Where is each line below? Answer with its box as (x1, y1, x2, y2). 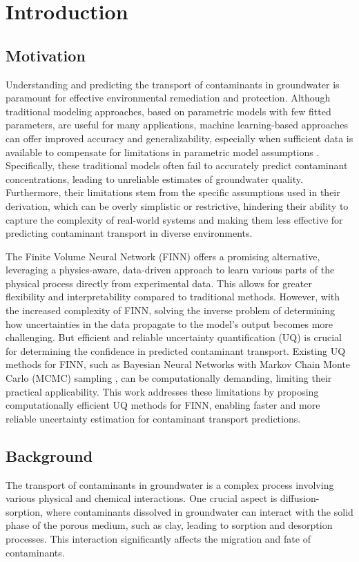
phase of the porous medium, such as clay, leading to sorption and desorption (6, 518, 333, 532)
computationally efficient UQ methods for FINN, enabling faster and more (6, 398, 320, 412)
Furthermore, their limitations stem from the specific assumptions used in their (6, 185, 340, 200)
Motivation (6, 44, 86, 66)
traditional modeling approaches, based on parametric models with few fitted (6, 104, 331, 118)
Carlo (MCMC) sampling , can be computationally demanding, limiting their (6, 371, 332, 385)
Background (6, 445, 93, 466)
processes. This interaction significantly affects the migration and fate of (6, 532, 311, 545)
